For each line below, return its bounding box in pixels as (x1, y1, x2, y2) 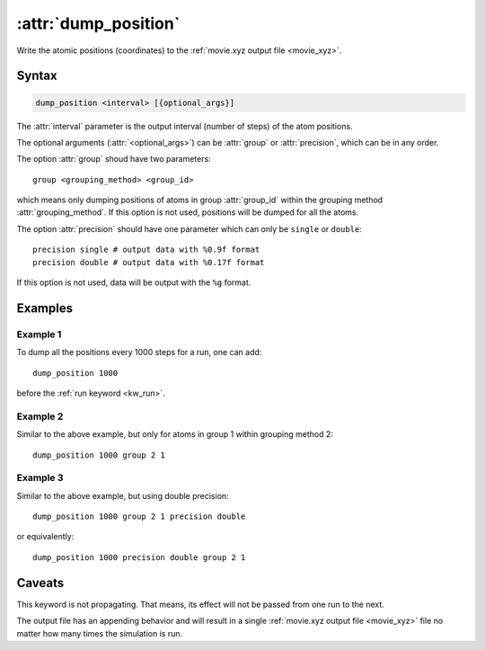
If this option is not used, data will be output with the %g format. (16, 277, 251, 288)
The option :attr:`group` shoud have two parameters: (16, 154, 211, 165)
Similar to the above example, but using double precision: (16, 490, 229, 501)
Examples (16, 300, 74, 316)
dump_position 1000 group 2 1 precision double (32, 512, 246, 521)
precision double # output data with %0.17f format (32, 257, 265, 267)
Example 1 (16, 328, 62, 341)
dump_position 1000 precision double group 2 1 (32, 552, 246, 562)
